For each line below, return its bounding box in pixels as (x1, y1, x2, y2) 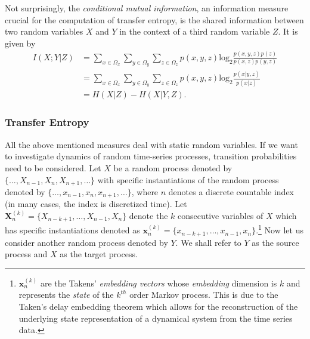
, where (131, 185, 159, 198)
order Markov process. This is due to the (129, 288, 278, 301)
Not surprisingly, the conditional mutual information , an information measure (5, 2, 289, 14)
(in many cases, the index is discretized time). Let (5, 198, 187, 210)
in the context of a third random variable (119, 25, 270, 38)
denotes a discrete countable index (168, 185, 294, 198)
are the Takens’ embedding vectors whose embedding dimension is (40, 276, 277, 289)
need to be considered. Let (5, 161, 101, 174)
